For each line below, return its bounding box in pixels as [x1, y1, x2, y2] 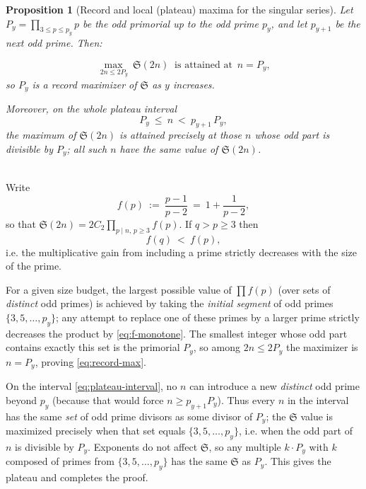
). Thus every [217, 392, 276, 407]
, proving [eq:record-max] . [35, 354, 146, 369]
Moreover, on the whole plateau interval [6, 101, 177, 116]
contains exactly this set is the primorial [6, 340, 180, 355]
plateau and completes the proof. [6, 470, 148, 485]
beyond [6, 392, 37, 407]
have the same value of [119, 142, 218, 156]
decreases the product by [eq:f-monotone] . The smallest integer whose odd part [6, 326, 348, 340]
